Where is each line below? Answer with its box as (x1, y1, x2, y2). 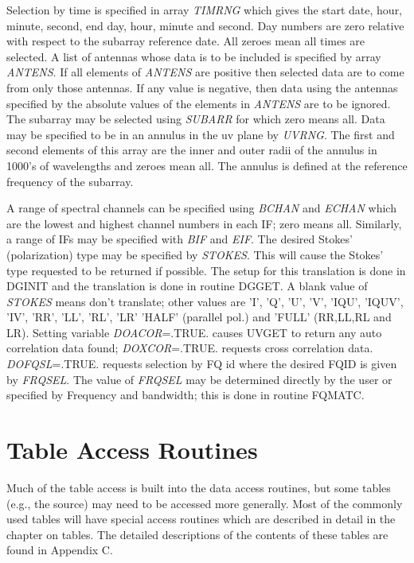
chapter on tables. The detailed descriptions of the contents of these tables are (6, 526, 389, 542)
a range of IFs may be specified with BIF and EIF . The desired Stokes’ (6, 231, 353, 247)
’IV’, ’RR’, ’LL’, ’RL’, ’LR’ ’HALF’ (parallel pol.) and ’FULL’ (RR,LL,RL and (6, 309, 392, 325)
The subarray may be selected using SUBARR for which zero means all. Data (6, 111, 385, 127)
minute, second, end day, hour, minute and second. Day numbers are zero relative (6, 17, 404, 33)
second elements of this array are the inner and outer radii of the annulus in (6, 142, 377, 158)
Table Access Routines (6, 433, 258, 466)
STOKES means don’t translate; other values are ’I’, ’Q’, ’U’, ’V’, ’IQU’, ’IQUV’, (6, 293, 404, 309)
